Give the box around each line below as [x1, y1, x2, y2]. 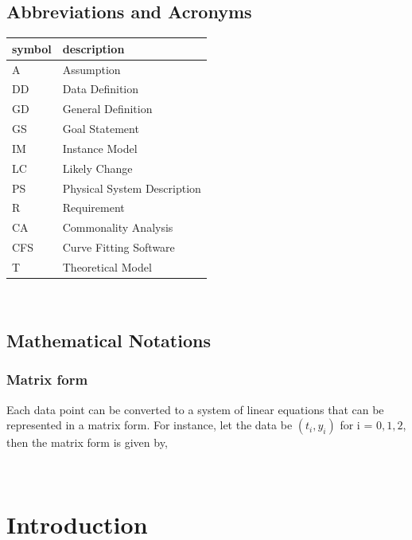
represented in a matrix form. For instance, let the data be [6, 417, 293, 433]
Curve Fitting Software [62, 239, 175, 256]
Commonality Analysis [62, 219, 173, 236]
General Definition [62, 100, 153, 117]
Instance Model [62, 139, 138, 156]
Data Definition [62, 80, 139, 97]
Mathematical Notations [6, 328, 211, 353]
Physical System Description [62, 179, 201, 196]
